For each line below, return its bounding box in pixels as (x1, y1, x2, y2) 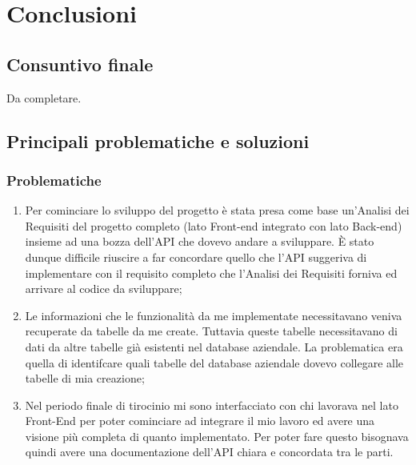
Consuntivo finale (6, 51, 154, 76)
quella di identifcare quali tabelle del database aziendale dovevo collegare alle (25, 354, 404, 371)
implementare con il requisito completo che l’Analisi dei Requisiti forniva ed (25, 264, 398, 281)
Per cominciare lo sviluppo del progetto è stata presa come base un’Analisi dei (25, 202, 410, 218)
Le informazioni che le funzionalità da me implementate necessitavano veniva (25, 307, 402, 323)
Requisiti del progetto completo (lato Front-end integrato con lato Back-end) (25, 217, 402, 234)
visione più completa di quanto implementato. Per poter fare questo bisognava (25, 427, 409, 444)
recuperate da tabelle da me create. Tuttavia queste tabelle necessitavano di (25, 323, 398, 339)
